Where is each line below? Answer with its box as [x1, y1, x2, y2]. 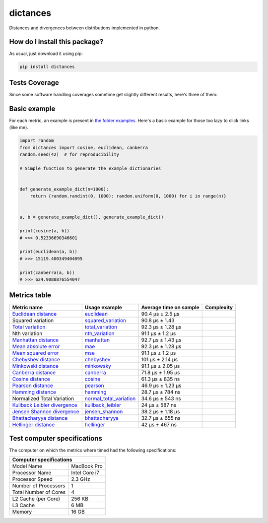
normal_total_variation [84, 395, 136, 402]
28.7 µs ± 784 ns [141, 389, 181, 395]
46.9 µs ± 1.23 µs [141, 382, 182, 389]
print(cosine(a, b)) [19, 228, 69, 234]
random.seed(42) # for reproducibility [19, 152, 119, 157]
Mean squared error [12, 349, 59, 356]
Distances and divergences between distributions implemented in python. [9, 25, 160, 31]
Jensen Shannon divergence [12, 408, 79, 415]
